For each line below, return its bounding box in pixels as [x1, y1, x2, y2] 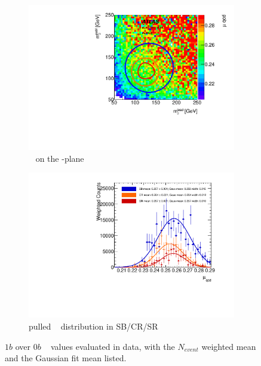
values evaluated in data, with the [50, 340, 175, 352]
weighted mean [201, 340, 256, 352]
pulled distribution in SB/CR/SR [29, 320, 158, 332]
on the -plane [35, 152, 84, 164]
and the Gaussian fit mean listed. [5, 352, 127, 364]
